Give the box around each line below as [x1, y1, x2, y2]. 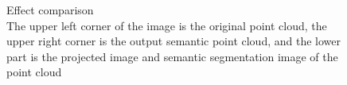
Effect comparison [6, 2, 94, 17]
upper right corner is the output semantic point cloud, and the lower [6, 33, 341, 49]
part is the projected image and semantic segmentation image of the [6, 48, 338, 64]
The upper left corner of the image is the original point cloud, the [6, 17, 327, 33]
